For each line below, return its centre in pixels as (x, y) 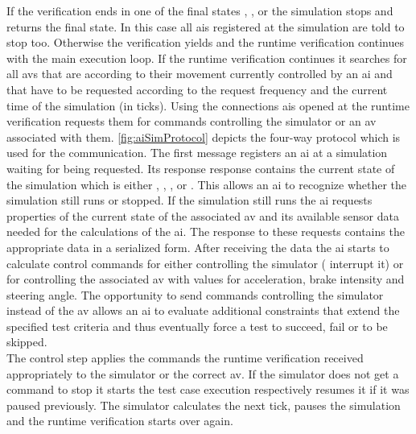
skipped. (27, 342)
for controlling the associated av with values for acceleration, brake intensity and (206, 279)
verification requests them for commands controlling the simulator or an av (192, 121)
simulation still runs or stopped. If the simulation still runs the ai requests (189, 200)
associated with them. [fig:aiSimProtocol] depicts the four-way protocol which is (204, 136)
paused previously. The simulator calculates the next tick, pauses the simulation (204, 405)
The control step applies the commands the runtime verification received (185, 358)
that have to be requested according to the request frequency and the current (197, 89)
